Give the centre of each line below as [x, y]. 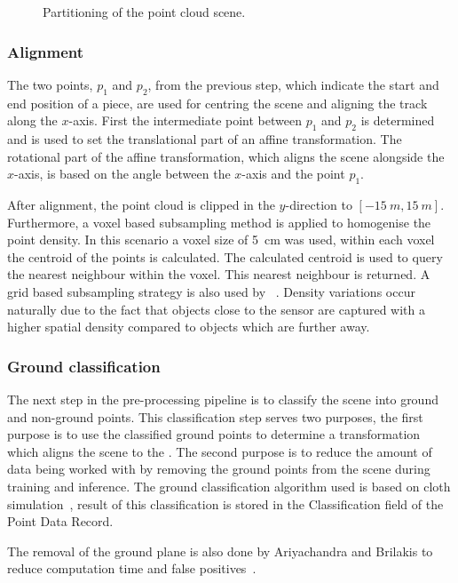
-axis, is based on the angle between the [122, 174]
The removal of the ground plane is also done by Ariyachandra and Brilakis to [220, 551]
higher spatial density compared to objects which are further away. [189, 327]
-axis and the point [293, 174]
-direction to [319, 204]
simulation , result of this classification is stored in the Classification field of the [225, 503]
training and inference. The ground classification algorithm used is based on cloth [229, 486]
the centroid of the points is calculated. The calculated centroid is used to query [225, 256]
